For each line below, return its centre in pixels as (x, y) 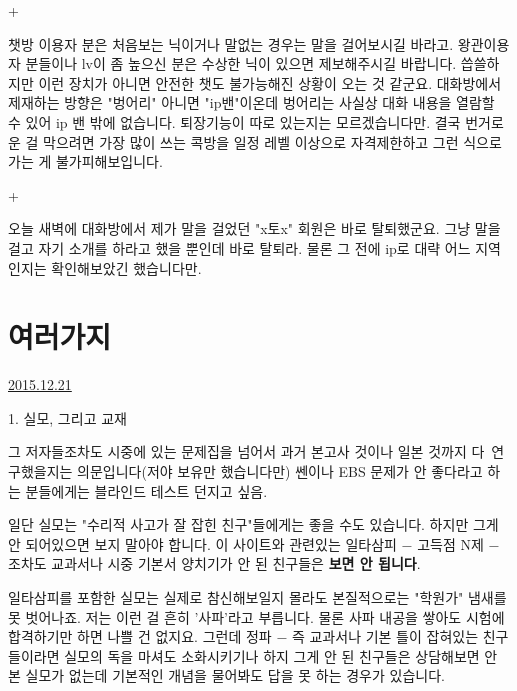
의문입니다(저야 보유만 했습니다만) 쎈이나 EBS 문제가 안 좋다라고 (280, 471)
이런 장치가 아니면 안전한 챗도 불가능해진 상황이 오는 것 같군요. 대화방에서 (270, 82)
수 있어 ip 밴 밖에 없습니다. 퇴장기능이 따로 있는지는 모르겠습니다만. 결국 (234, 121)
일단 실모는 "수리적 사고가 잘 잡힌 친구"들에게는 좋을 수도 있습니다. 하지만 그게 (253, 524)
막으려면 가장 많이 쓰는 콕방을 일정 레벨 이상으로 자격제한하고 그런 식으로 (272, 141)
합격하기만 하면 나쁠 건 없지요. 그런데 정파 (140, 636)
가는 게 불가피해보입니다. (85, 161)
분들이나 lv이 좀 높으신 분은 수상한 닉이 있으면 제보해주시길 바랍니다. (241, 63)
